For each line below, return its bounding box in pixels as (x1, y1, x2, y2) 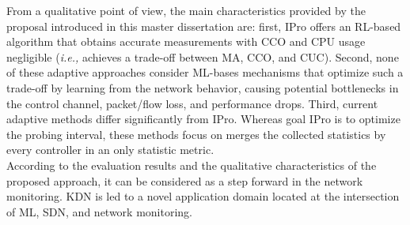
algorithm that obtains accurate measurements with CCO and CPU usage (6, 33, 366, 50)
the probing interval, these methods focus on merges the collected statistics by (6, 126, 386, 142)
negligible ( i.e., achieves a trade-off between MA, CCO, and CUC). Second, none (6, 48, 399, 65)
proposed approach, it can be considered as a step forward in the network (6, 172, 363, 189)
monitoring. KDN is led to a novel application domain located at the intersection (6, 188, 400, 204)
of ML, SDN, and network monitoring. (6, 203, 193, 219)
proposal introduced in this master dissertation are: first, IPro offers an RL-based (6, 17, 401, 34)
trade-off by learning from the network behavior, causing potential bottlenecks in (6, 79, 399, 96)
